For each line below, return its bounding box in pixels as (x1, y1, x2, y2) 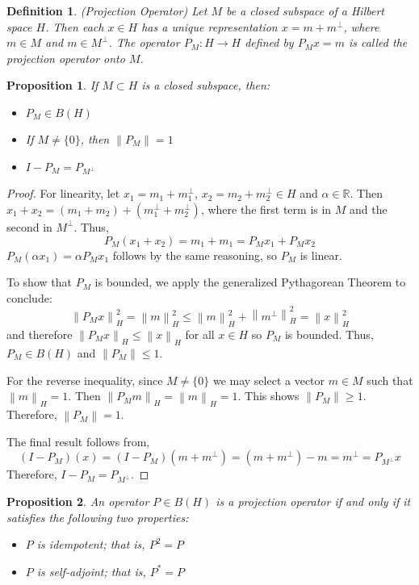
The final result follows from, (6, 432, 150, 449)
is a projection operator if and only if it (216, 493, 411, 510)
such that (367, 371, 413, 388)
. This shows (237, 387, 300, 404)
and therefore (6, 325, 73, 342)
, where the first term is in (200, 200, 332, 217)
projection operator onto (6, 49, 125, 66)
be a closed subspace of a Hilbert (225, 2, 384, 19)
